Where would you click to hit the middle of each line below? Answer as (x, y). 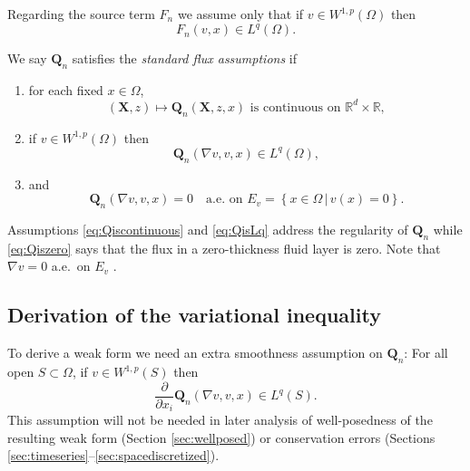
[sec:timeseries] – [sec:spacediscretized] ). (113, 455)
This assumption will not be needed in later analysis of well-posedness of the (220, 420)
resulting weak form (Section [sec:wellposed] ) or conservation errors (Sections (221, 437)
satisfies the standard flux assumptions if (184, 58)
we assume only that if (240, 14)
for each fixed (66, 89)
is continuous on (295, 107)
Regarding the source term (81, 14)
